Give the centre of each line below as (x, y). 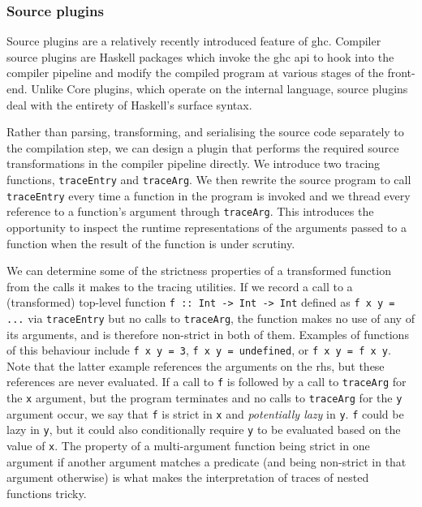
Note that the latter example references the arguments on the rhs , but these (196, 365)
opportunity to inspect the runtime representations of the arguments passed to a (207, 227)
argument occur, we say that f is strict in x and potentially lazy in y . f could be (205, 413)
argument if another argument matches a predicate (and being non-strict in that (207, 461)
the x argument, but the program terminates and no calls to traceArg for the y (205, 398)
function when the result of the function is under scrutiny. (151, 243)
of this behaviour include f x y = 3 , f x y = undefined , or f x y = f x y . (199, 350)
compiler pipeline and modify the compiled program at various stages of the (195, 73)
